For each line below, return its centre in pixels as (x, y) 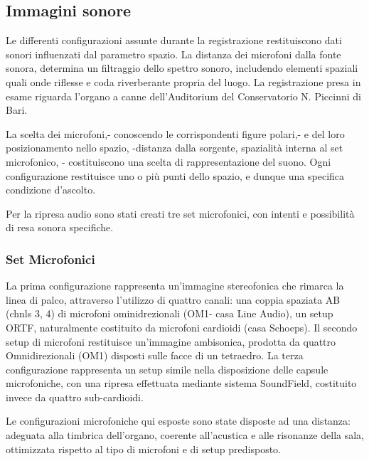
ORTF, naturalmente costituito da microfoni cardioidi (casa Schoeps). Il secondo (182, 327)
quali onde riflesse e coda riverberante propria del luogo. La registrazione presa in (183, 81)
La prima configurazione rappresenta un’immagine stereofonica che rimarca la (175, 286)
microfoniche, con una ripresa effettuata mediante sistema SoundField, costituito (181, 383)
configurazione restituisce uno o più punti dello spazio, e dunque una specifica (175, 175)
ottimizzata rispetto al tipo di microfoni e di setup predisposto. (144, 449)
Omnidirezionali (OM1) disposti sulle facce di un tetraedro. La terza (155, 355)
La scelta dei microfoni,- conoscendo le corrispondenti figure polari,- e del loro (175, 133)
